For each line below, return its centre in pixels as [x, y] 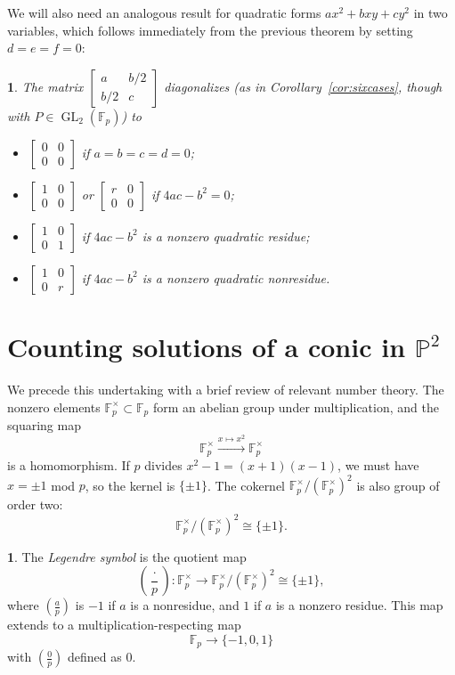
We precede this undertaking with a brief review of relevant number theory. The [226, 389]
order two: [35, 504]
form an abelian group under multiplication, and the [296, 407]
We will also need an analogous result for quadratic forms [164, 12]
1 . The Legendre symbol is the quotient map [127, 556]
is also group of [398, 485]
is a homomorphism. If [69, 465]
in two [431, 12]
